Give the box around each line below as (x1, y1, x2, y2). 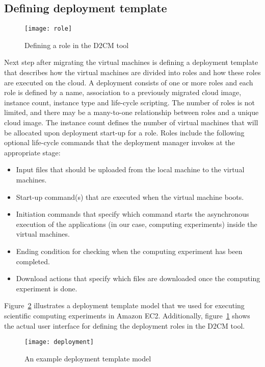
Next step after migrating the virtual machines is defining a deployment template (4, 57, 258, 67)
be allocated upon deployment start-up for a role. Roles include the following (4, 127, 245, 137)
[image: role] (24, 25, 72, 33)
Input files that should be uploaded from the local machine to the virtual (16, 164, 245, 175)
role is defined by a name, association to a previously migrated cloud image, (4, 87, 242, 98)
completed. (16, 256, 50, 266)
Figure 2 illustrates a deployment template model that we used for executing (4, 300, 245, 311)
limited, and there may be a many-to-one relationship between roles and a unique (4, 107, 259, 118)
